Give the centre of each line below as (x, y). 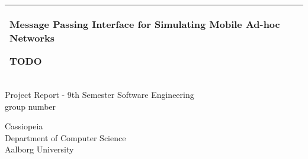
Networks (32, 38)
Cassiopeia (24, 126)
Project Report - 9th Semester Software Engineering (100, 94)
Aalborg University (39, 149)
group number (31, 106)
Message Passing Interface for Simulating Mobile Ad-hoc (145, 24)
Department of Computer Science (65, 137)
